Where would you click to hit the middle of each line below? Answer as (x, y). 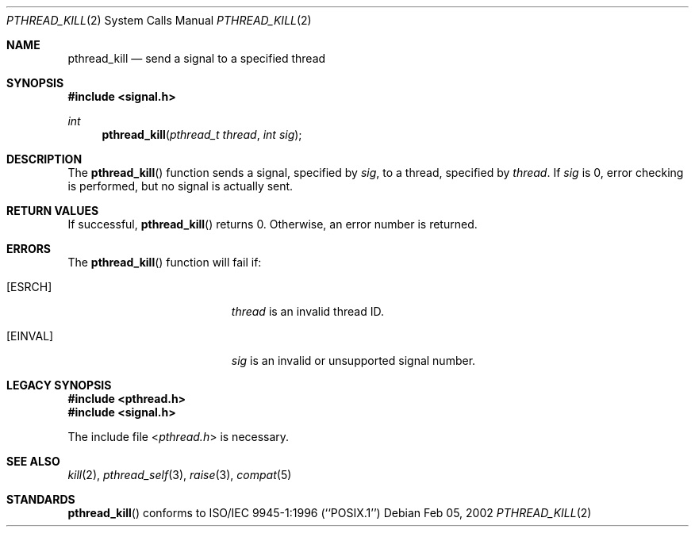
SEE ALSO (33, 461)
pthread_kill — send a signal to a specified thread (197, 58)
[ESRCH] (29, 287)
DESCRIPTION (44, 159)
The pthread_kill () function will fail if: (165, 262)
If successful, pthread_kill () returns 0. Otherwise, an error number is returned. (273, 224)
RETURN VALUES (53, 211)
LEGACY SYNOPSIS (59, 385)
